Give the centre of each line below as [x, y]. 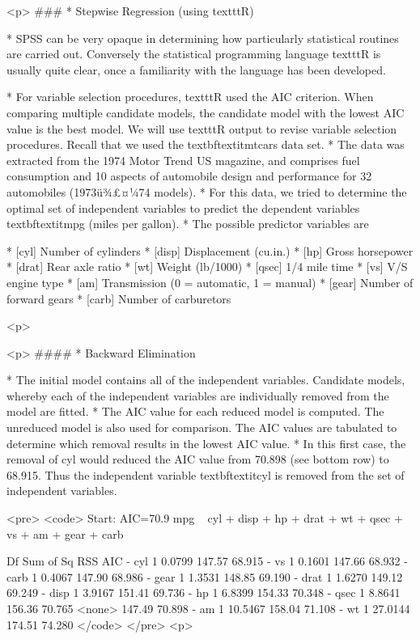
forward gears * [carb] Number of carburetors [119, 298]
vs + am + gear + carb [65, 533]
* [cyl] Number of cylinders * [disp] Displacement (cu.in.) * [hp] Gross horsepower [210, 250]
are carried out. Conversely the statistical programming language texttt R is [194, 54]
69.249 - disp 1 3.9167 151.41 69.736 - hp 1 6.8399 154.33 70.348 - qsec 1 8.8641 [204, 592]
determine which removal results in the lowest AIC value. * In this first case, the [206, 443]
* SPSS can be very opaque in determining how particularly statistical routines [203, 38]
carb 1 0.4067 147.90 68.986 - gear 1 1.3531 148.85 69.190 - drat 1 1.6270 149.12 [205, 576]
